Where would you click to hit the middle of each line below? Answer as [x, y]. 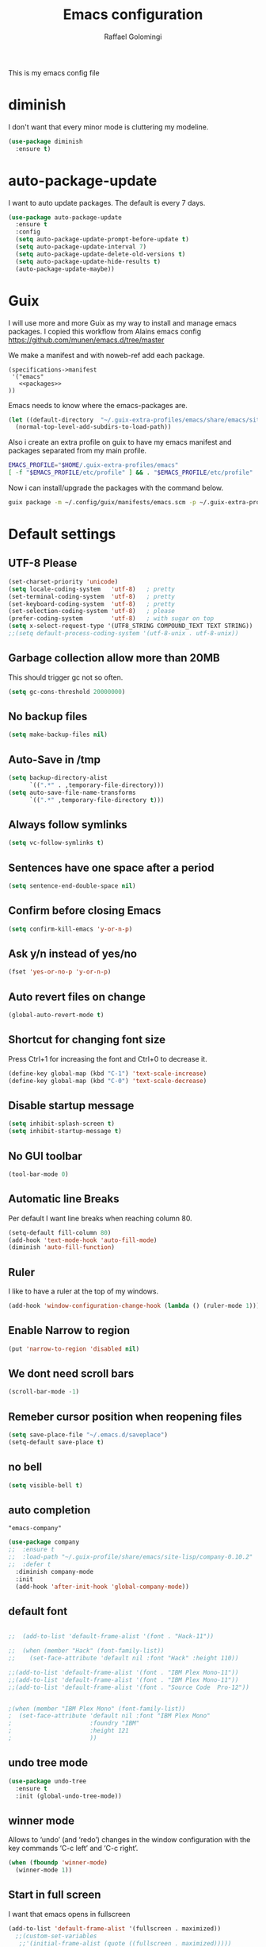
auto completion [49, 1510]
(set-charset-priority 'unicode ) [63, 581]
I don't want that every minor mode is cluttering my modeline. [108, 127]
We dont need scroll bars [71, 1374]
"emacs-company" [35, 1529]
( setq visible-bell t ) [46, 1485]
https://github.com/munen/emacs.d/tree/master [86, 340]
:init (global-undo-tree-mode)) [69, 1796]
